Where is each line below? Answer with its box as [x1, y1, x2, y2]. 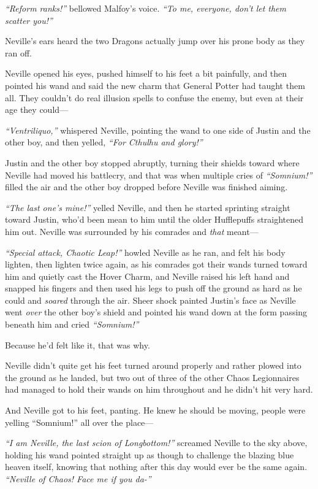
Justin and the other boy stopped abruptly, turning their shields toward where [5, 156, 300, 169]
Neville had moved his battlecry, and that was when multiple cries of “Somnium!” [5, 168, 312, 181]
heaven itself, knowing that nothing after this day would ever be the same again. [5, 460, 308, 473]
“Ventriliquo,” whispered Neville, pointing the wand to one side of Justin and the [5, 123, 311, 136]
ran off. [5, 46, 32, 59]
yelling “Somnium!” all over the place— [5, 415, 154, 428]
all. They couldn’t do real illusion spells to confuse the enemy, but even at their [5, 91, 304, 104]
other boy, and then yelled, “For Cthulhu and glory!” [5, 136, 203, 148]
